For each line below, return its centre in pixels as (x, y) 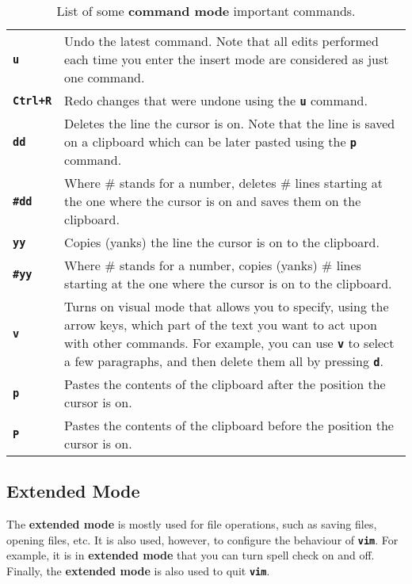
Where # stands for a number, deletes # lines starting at (224, 183)
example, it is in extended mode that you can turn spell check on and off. (191, 555)
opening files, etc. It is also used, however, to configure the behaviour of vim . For (202, 539)
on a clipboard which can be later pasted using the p (211, 141)
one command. (105, 77)
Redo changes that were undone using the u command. (216, 100)
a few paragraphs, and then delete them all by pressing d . (224, 361)
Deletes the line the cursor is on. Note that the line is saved (230, 123)
